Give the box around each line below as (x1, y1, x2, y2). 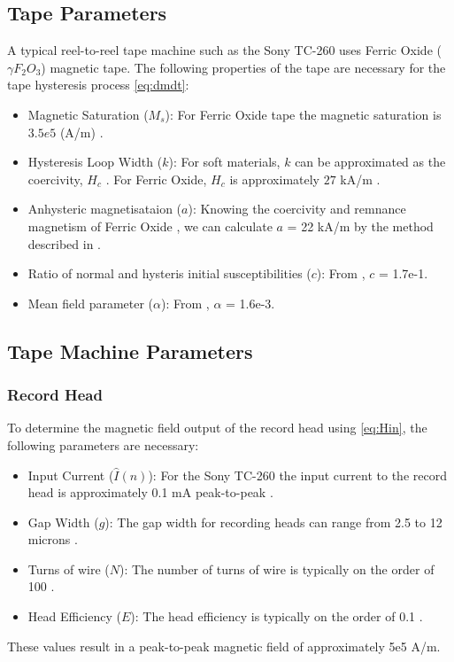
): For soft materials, (168, 152, 281, 171)
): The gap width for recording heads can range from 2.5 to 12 (104, 512, 442, 531)
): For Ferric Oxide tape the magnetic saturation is (165, 105, 442, 123)
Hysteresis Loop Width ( (27, 152, 163, 171)
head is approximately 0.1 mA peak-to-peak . (27, 483, 273, 502)
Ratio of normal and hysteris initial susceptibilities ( (27, 264, 312, 283)
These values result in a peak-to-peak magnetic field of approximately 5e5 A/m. (7, 636, 441, 655)
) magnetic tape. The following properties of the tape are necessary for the (41, 58, 446, 76)
